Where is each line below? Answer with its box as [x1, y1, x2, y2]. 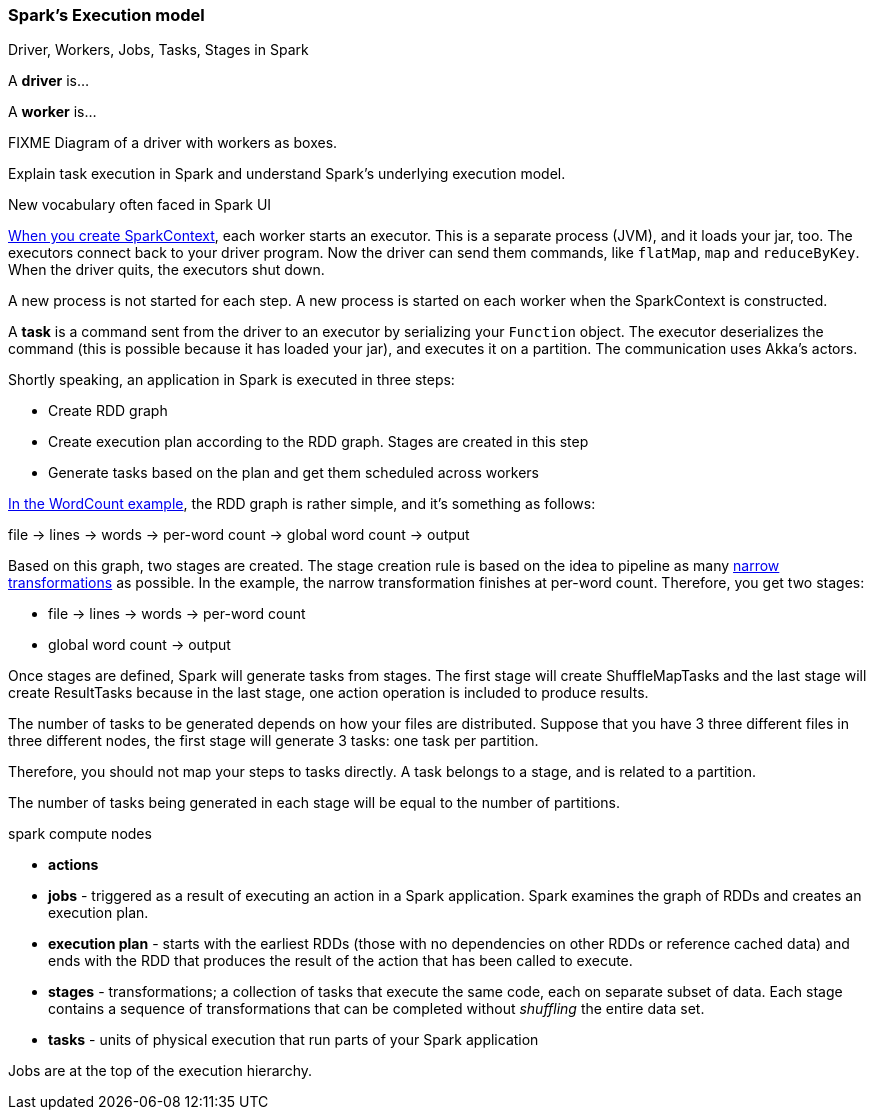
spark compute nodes [8, 825, 152, 843]
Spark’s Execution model [8, 5, 205, 25]
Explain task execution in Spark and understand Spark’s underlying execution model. [8, 165, 566, 183]
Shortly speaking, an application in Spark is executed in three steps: [8, 371, 455, 389]
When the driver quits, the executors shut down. [8, 261, 325, 279]
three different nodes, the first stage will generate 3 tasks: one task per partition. [8, 732, 539, 750]
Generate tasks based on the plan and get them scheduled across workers [48, 464, 540, 482]
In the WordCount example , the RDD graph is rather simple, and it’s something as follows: [8, 495, 596, 513]
